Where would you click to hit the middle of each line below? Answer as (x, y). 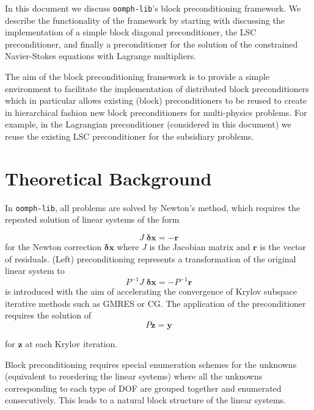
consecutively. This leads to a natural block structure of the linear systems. (145, 400)
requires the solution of (48, 315)
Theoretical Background (108, 178)
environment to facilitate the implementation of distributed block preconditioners (157, 88)
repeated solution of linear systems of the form (92, 219)
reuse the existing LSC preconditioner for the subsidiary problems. (130, 136)
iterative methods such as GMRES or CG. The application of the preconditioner (155, 303)
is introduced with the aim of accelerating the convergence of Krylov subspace (151, 291)
